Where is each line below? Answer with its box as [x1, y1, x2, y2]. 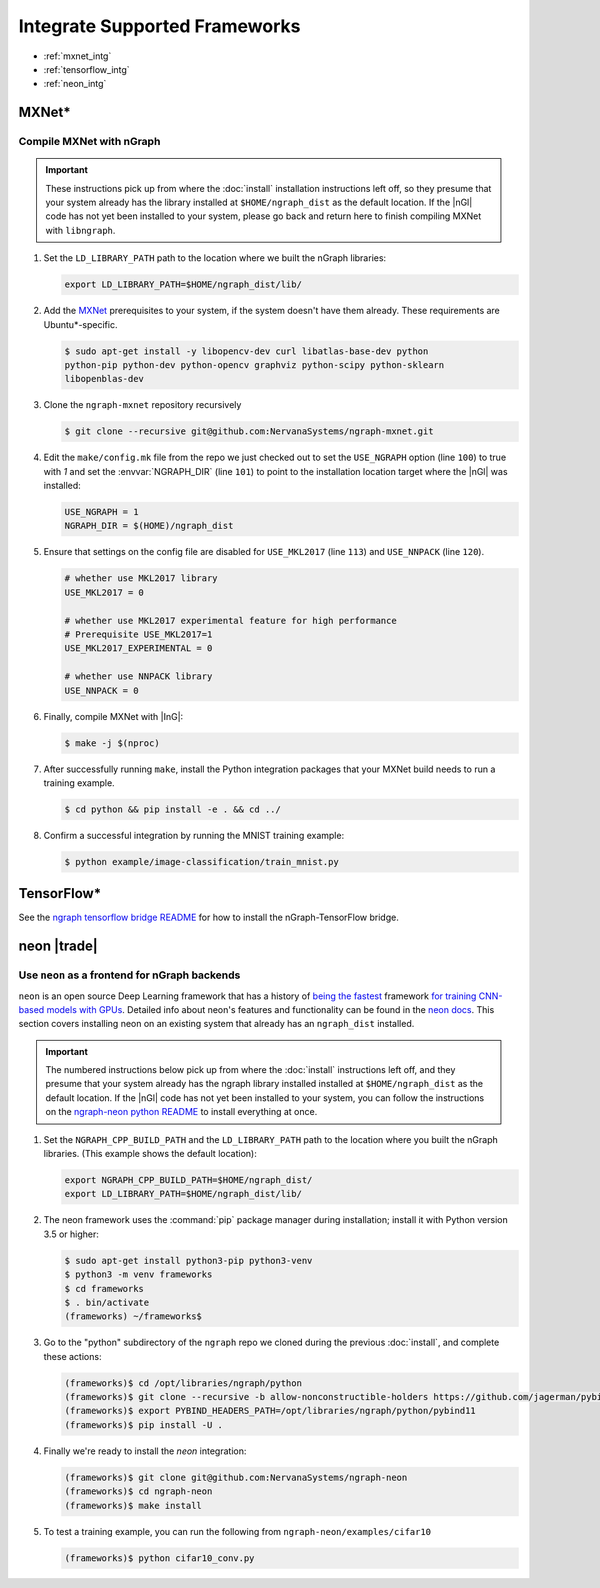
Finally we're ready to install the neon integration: [43, 1445, 247, 1457]
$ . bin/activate [64, 1296, 150, 1308]
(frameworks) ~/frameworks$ [64, 1311, 202, 1322]
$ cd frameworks [64, 1283, 145, 1294]
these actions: [43, 1350, 102, 1362]
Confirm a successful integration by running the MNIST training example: [43, 829, 345, 841]
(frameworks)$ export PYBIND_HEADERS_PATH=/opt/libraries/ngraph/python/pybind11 [64, 1405, 477, 1417]
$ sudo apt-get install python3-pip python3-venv [64, 1255, 313, 1266]
